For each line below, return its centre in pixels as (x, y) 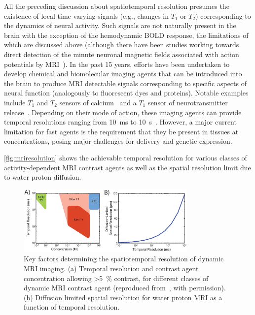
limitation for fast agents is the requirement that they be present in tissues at (121, 131)
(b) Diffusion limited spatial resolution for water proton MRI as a (123, 297)
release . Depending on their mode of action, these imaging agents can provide (123, 112)
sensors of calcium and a (98, 102)
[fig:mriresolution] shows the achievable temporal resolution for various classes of (126, 157)
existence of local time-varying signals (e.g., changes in (86, 16)
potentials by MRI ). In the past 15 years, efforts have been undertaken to (117, 64)
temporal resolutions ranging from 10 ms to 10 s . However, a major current (120, 122)
